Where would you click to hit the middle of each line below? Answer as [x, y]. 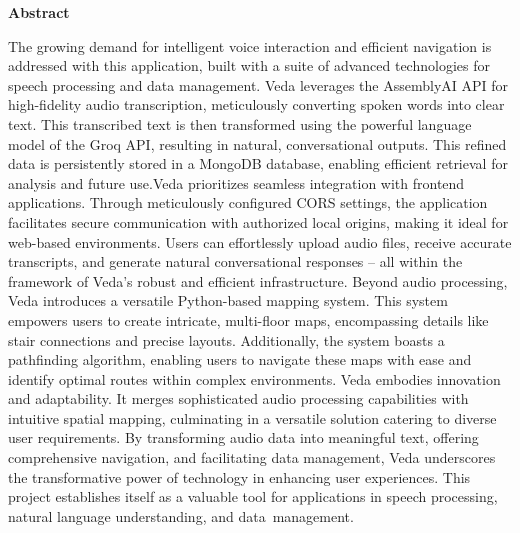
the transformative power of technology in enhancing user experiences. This [239, 476]
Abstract [39, 12]
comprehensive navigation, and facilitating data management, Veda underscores [252, 457]
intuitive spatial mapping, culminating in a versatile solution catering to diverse [252, 417]
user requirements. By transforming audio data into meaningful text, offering [243, 437]
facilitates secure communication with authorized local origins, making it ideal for [258, 221]
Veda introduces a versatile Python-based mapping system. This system [228, 300]
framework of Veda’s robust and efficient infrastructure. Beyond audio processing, [258, 280]
